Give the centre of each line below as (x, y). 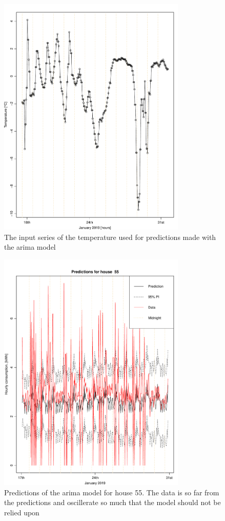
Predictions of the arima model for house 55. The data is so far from (112, 492)
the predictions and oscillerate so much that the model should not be (113, 502)
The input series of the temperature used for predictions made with (110, 237)
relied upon (22, 512)
